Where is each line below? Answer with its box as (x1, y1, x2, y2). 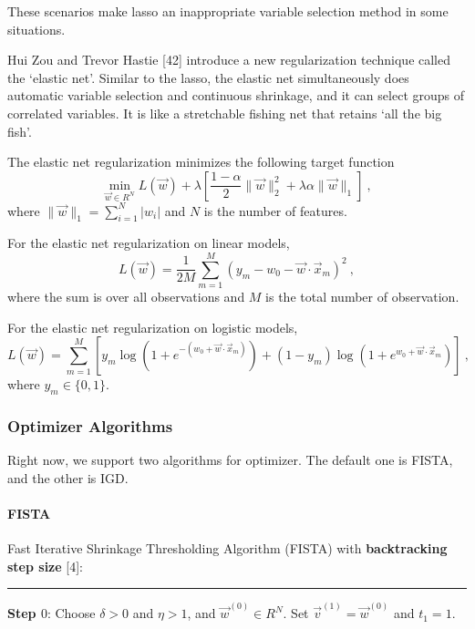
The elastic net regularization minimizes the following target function (7, 152, 395, 171)
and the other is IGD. (7, 468, 129, 487)
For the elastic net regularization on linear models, (7, 233, 290, 253)
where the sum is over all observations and (7, 287, 245, 306)
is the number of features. (203, 201, 347, 220)
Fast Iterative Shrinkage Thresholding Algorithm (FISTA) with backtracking (7, 539, 448, 558)
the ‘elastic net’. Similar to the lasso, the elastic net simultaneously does (7, 67, 409, 87)
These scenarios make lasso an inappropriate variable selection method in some (7, 2, 449, 20)
